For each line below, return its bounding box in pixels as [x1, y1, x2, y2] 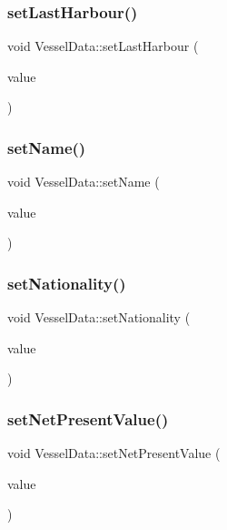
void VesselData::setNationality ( [7, 308, 191, 327]
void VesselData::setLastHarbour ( [7, 36, 199, 56]
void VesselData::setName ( [7, 172, 160, 191]
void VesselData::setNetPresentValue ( [7, 443, 221, 463]
